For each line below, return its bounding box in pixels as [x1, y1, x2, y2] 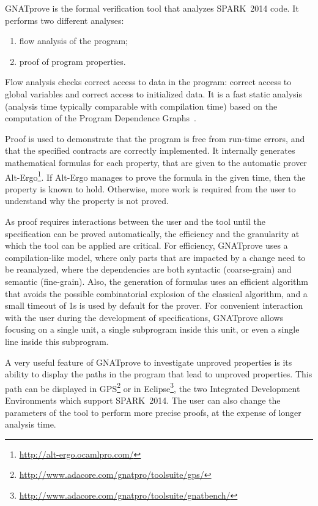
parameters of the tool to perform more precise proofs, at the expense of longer [5, 406, 301, 418]
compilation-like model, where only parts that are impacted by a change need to [5, 251, 306, 263]
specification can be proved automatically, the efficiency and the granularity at [5, 227, 300, 240]
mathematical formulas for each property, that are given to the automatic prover [5, 156, 307, 168]
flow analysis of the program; [19, 34, 128, 47]
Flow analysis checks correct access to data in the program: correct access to [5, 75, 292, 88]
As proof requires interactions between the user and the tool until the [5, 214, 265, 227]
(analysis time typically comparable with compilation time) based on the [5, 99, 278, 112]
